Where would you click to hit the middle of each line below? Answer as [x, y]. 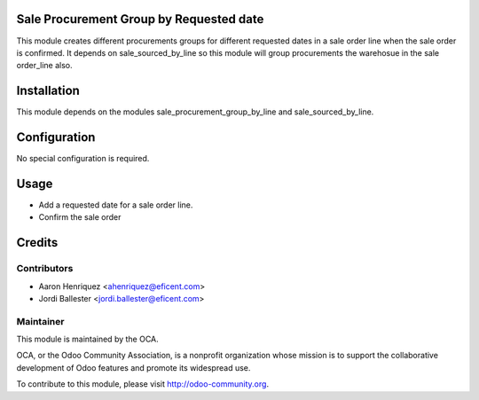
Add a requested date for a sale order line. [116, 205]
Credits [37, 243]
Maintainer [40, 321]
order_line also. [44, 66]
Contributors [45, 269]
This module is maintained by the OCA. [87, 339]
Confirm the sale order [80, 217]
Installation [48, 91]
